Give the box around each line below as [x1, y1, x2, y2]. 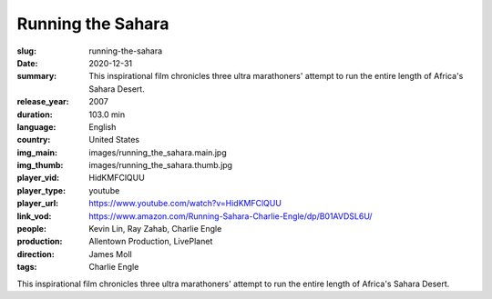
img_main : [16, 146, 58, 158]
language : [16, 121, 56, 132]
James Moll [88, 248, 132, 259]
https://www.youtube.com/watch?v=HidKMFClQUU [88, 198, 282, 209]
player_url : [16, 198, 59, 209]
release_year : [16, 96, 70, 107]
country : [16, 135, 51, 145]
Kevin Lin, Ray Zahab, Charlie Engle [88, 224, 222, 234]
